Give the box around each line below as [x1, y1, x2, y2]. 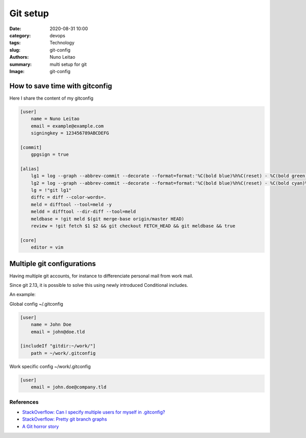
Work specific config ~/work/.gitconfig [9, 363, 91, 370]
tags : [9, 40, 21, 46]
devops [49, 32, 66, 38]
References [9, 398, 39, 405]
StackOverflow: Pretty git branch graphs [22, 416, 107, 422]
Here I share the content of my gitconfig [9, 95, 94, 101]
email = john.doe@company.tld [31, 384, 107, 390]
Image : [9, 68, 25, 74]
